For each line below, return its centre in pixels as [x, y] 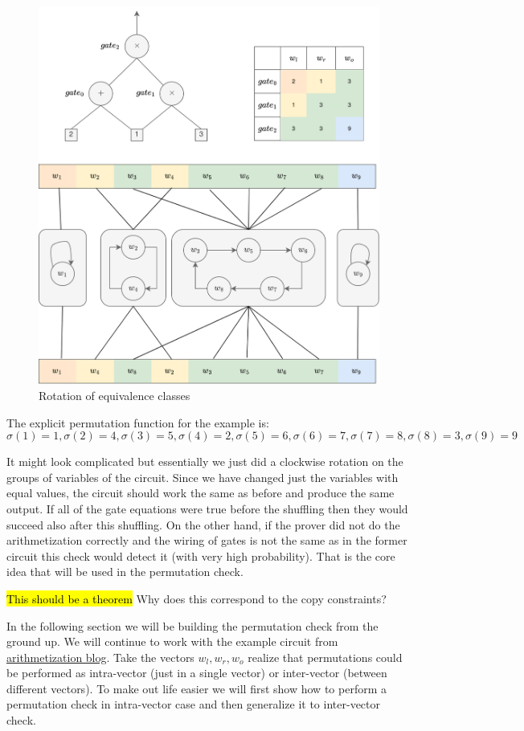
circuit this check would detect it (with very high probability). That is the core [201, 555]
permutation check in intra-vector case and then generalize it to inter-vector [193, 704]
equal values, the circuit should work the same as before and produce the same [201, 493]
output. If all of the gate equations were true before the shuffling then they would [207, 508]
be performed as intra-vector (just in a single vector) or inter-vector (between [197, 673]
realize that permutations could [325, 657]
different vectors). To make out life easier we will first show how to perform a [196, 688]
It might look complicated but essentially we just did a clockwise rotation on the [205, 461]
